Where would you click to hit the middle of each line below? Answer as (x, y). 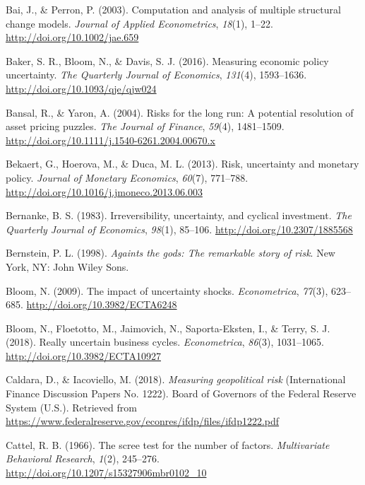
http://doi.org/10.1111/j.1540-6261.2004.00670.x (110, 140)
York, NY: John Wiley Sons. (67, 266)
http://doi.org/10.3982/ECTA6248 (102, 304)
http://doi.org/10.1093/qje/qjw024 (81, 88)
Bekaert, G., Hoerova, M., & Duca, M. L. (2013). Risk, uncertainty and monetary (182, 164)
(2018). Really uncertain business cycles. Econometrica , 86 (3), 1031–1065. (165, 342)
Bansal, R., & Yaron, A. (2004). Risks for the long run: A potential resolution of (180, 112)
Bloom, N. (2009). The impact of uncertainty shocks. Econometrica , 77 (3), (167, 290)
